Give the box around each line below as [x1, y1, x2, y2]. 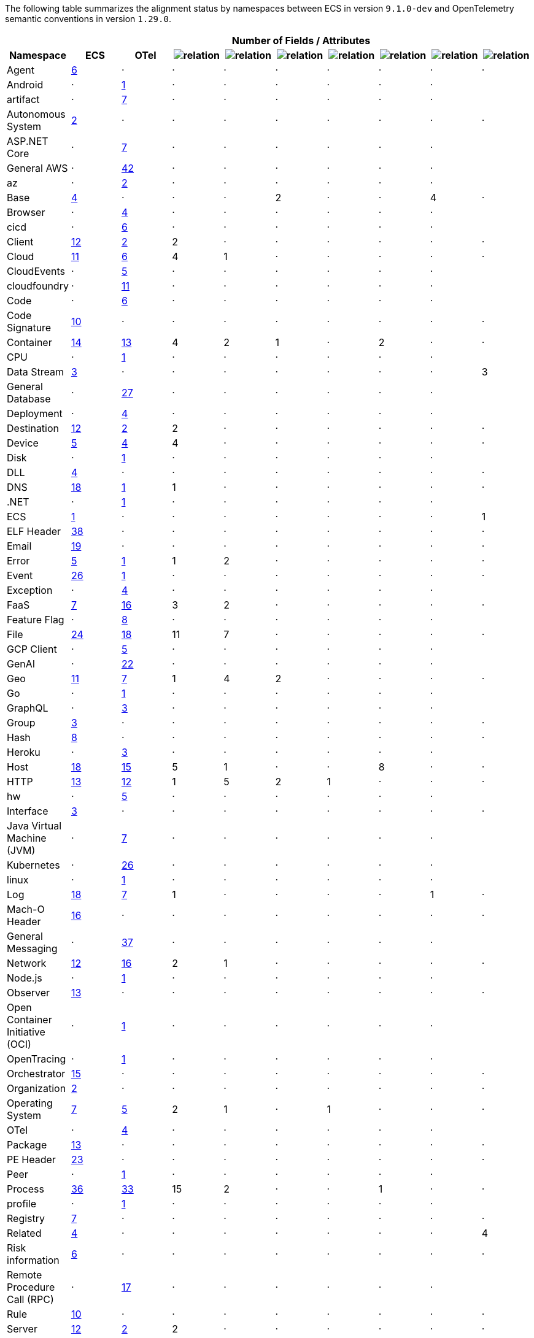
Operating [7, 1097, 53, 1109]
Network [7, 957, 47, 969]
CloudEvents [7, 265, 66, 277]
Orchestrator [7, 1067, 66, 1080]
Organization [7, 1082, 66, 1094]
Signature [7, 321, 52, 334]
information [7, 1254, 60, 1266]
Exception [7, 584, 53, 596]
